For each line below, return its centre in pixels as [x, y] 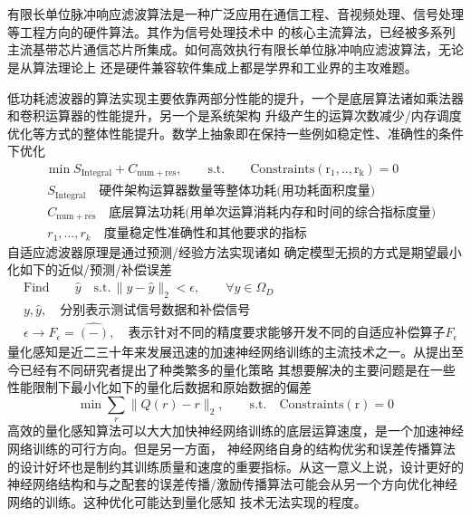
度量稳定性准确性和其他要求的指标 [205, 234]
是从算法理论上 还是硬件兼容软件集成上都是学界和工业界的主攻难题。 [212, 67]
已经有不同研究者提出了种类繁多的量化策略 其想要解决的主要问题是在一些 [237, 369]
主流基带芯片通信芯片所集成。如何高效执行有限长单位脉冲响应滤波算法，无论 [235, 49]
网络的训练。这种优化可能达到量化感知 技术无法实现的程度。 [187, 501]
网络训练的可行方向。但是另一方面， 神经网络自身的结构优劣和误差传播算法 [231, 448]
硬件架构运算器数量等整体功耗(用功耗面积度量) [237, 191]
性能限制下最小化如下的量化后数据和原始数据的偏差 [159, 387]
